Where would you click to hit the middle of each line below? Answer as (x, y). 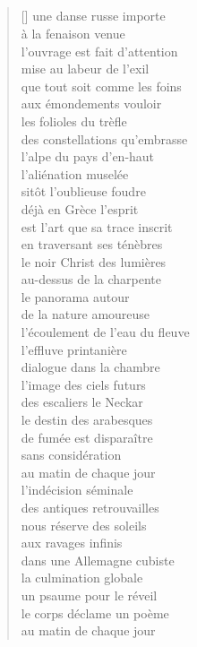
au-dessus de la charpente (91, 279)
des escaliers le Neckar (82, 402)
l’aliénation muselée (75, 173)
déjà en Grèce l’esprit (80, 208)
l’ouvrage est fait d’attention (99, 51)
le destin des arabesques (87, 420)
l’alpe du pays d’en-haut (88, 156)
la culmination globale (82, 578)
